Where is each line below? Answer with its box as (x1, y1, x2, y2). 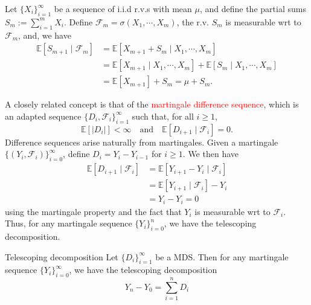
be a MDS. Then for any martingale (155, 250, 289, 263)
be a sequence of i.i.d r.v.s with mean (54, 2, 192, 14)
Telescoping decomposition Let (5, 250, 118, 263)
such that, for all (132, 109, 194, 122)
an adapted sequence (5, 109, 82, 122)
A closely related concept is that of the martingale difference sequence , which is (5, 98, 299, 111)
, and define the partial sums (199, 2, 306, 14)
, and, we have (18, 28, 71, 41)
